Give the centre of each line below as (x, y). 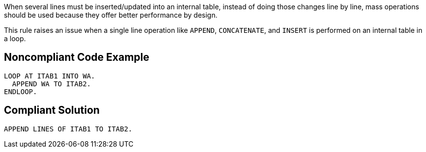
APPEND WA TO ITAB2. (52, 84)
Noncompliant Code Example (77, 57)
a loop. (15, 38)
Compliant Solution (52, 110)
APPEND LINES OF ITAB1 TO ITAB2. (68, 129)
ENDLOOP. (21, 91)
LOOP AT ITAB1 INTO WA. (50, 76)
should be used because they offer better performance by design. (111, 15)
